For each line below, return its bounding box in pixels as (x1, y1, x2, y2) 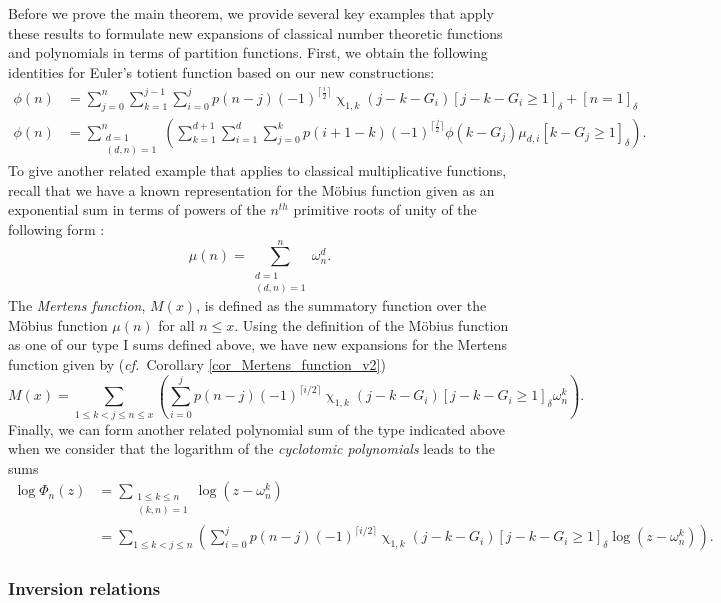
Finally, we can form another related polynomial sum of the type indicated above (8, 418, 506, 439)
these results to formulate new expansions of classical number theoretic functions (8, 22, 503, 43)
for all (158, 314, 195, 335)
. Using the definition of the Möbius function (234, 314, 509, 335)
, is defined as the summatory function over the (196, 295, 487, 316)
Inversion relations (8, 576, 161, 601)
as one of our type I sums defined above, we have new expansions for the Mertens (8, 334, 508, 355)
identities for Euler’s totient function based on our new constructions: (8, 61, 435, 82)
